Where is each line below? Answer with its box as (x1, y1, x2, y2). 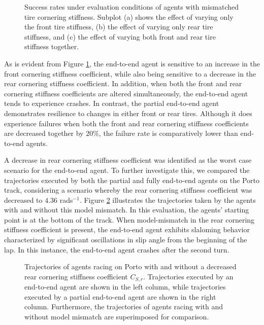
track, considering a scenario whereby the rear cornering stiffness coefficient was (4, 185, 252, 195)
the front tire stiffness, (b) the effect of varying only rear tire (24, 21, 213, 32)
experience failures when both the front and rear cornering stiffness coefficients (4, 118, 249, 128)
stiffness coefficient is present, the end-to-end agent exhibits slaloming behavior (4, 224, 250, 235)
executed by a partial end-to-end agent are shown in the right (24, 291, 216, 302)
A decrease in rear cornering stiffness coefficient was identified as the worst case (4, 155, 252, 165)
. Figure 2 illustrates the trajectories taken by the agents (79, 194, 256, 205)
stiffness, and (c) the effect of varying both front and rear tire (24, 31, 216, 42)
